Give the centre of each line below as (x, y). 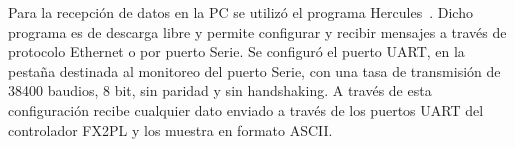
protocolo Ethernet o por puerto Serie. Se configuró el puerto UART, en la (236, 51)
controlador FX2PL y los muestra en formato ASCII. (170, 129)
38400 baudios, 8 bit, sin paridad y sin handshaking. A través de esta (220, 90)
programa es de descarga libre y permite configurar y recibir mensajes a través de (257, 31)
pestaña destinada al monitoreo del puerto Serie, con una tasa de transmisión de (254, 70)
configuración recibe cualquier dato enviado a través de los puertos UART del (246, 109)
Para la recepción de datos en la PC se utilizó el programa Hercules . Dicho (240, 12)
